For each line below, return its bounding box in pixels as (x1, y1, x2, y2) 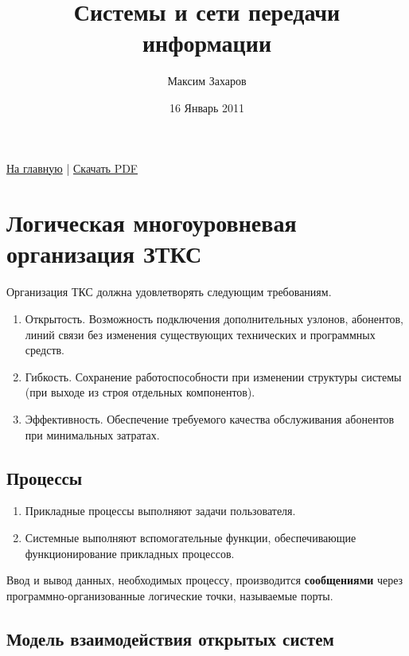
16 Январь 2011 (169, 99, 245, 115)
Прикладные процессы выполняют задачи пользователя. (25, 502, 296, 519)
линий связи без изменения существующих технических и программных (25, 326, 376, 342)
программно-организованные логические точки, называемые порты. (6, 587, 333, 603)
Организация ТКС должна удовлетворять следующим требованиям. (6, 283, 332, 300)
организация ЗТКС (6, 237, 202, 270)
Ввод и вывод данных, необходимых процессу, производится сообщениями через (6, 572, 403, 588)
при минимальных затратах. (25, 426, 160, 443)
